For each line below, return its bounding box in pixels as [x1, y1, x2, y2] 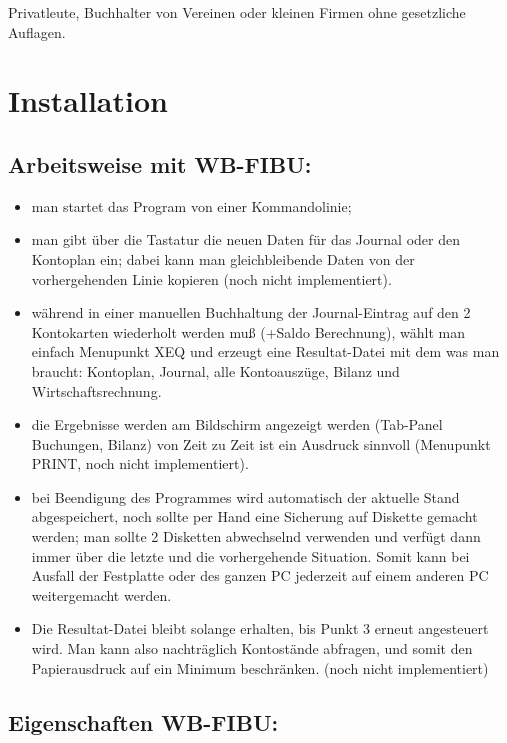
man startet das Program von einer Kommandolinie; [31, 195, 352, 216]
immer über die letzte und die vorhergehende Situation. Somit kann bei [31, 545, 470, 566]
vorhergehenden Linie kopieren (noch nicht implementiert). [31, 268, 392, 289]
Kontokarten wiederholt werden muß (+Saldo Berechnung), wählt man [31, 321, 465, 342]
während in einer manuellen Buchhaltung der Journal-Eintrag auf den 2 [31, 302, 471, 323]
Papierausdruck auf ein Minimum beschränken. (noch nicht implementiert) [31, 657, 489, 678]
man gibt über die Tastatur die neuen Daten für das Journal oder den [31, 229, 460, 250]
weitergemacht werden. [31, 584, 172, 605]
